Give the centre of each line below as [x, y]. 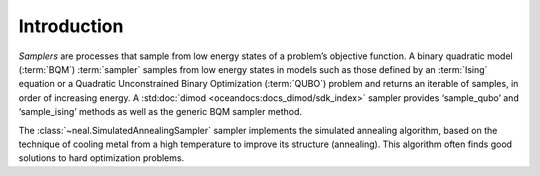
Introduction [71, 26]
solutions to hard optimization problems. [101, 158]
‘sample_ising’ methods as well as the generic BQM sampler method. [160, 112]
